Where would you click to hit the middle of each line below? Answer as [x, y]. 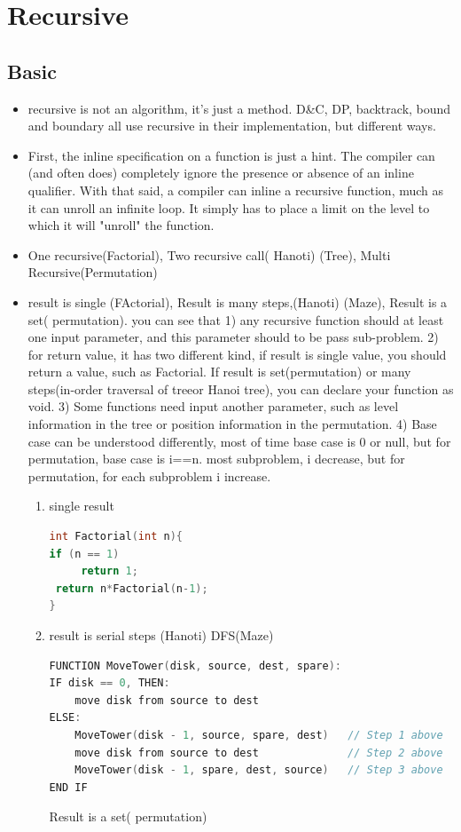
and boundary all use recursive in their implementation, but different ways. [232, 126]
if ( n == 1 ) [84, 554]
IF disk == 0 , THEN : [109, 683]
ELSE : [65, 718]
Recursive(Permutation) [93, 272]
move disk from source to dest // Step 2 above [259, 753]
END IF [68, 787]
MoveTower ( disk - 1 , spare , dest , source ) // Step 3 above [259, 770]
